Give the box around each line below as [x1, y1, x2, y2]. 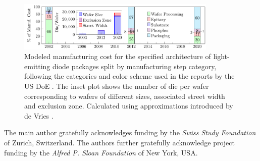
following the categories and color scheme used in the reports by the [24, 71, 235, 81]
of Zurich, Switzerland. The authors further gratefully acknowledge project [4, 137, 235, 147]
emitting [24, 61, 50, 71]
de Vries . [24, 110, 54, 121]
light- [213, 51, 230, 62]
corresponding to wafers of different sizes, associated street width [24, 90, 225, 101]
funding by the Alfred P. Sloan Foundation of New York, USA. [4, 147, 198, 157]
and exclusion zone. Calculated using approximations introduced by [24, 100, 233, 111]
